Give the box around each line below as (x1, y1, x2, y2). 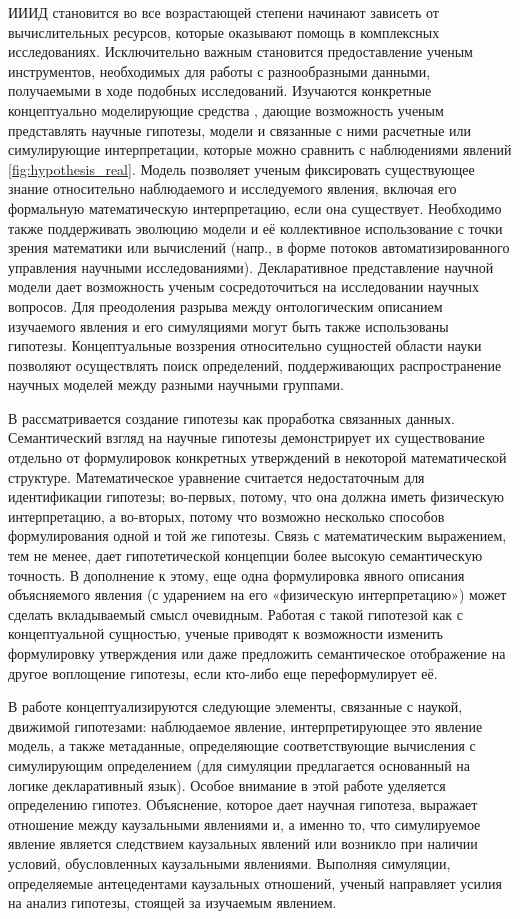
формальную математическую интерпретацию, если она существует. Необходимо (8, 197, 502, 218)
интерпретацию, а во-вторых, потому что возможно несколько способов (8, 505, 445, 526)
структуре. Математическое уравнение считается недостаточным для (8, 466, 425, 487)
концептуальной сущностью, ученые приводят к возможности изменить (8, 623, 443, 644)
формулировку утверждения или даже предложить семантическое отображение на (8, 643, 506, 663)
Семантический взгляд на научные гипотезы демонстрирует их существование (8, 427, 485, 448)
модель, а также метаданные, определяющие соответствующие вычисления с (8, 735, 476, 756)
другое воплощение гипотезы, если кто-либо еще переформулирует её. (8, 662, 438, 683)
